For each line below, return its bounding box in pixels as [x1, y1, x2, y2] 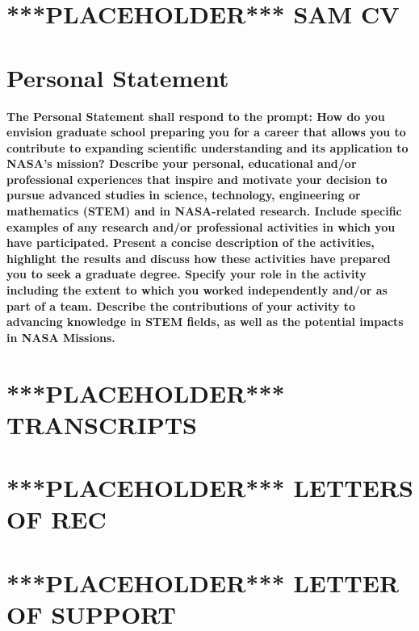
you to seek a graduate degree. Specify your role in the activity [6, 265, 367, 282]
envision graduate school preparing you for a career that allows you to [6, 123, 406, 140]
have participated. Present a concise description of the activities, [6, 234, 375, 251]
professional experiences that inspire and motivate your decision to [6, 170, 388, 187]
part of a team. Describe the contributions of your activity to [6, 297, 356, 314]
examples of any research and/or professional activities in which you [6, 218, 396, 235]
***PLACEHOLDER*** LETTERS [6, 471, 413, 504]
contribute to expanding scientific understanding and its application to [6, 139, 409, 156]
